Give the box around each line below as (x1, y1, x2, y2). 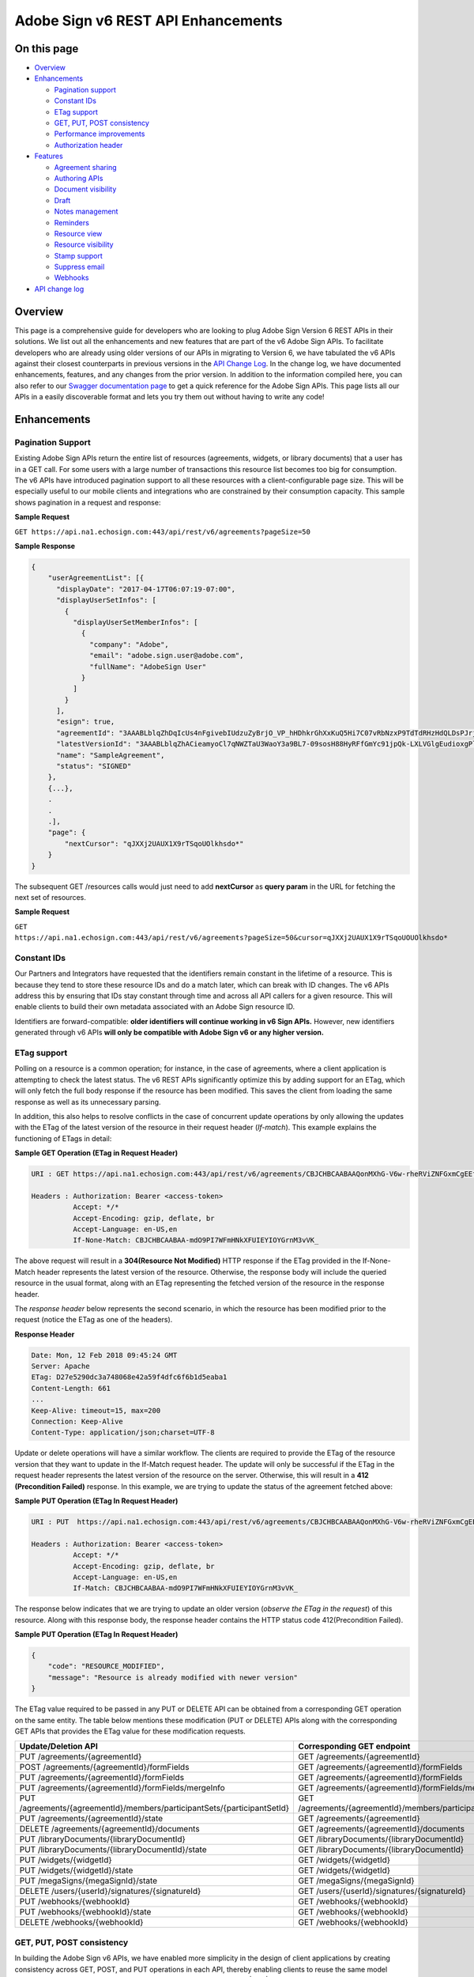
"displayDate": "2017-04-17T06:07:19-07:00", (56, 584, 236, 593)
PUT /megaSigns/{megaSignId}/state (19, 1875, 158, 1886)
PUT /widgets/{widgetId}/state (19, 1865, 134, 1876)
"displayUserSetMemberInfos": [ (72, 618, 198, 626)
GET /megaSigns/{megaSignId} (298, 1875, 415, 1886)
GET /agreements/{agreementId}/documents (298, 1824, 465, 1835)
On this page (14, 42, 79, 55)
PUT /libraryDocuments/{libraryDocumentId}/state (19, 1844, 207, 1855)
